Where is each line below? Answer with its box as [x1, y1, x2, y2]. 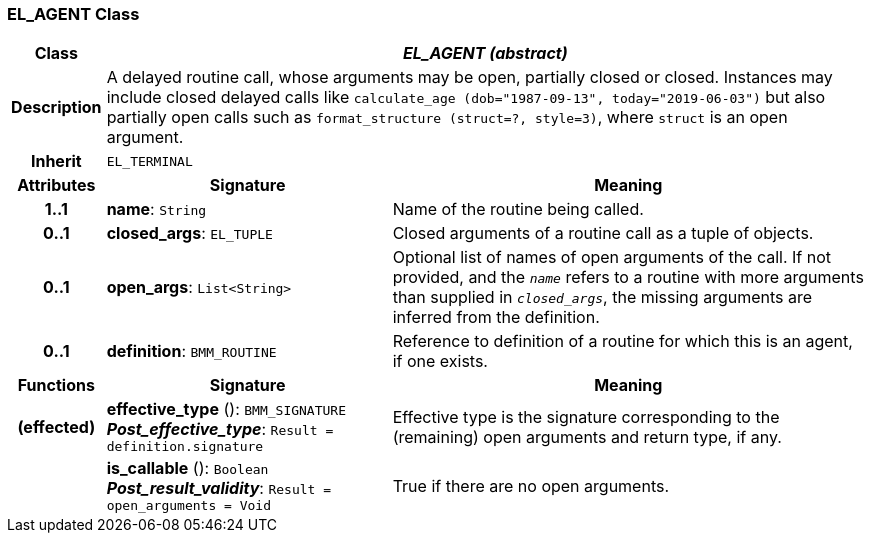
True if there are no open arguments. [392, 475, 670, 496]
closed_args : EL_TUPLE [106, 223, 273, 244]
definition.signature [106, 439, 264, 455]
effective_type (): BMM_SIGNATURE [106, 399, 346, 420]
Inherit [30, 151, 82, 172]
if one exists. [392, 351, 488, 372]
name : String [106, 199, 207, 220]
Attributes [17, 175, 96, 196]
